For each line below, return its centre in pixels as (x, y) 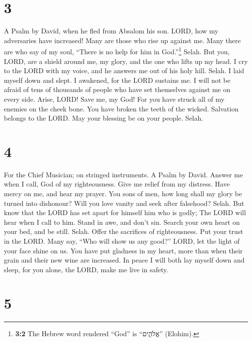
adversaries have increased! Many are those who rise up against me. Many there (122, 40)
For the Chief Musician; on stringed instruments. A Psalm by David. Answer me (124, 174)
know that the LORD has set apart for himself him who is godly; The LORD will (125, 212)
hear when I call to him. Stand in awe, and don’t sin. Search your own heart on (122, 222)
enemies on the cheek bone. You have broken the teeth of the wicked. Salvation (121, 108)
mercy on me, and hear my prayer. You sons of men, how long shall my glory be (123, 194)
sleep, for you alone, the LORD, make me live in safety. (86, 269)
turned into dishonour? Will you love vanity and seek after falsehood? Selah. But (124, 203)
